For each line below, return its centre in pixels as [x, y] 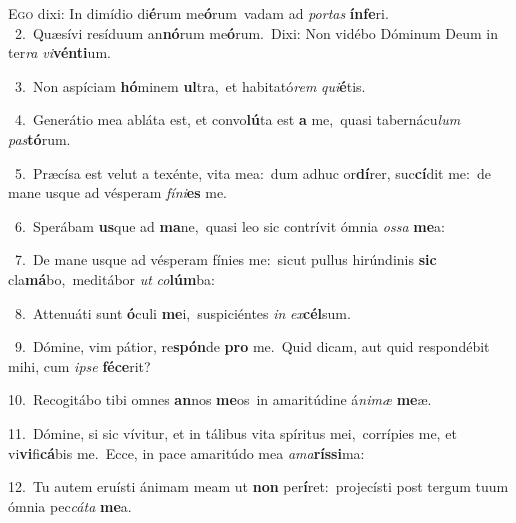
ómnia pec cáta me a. [70, 505]
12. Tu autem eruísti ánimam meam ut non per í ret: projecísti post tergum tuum [258, 486]
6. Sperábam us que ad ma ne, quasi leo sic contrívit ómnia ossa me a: [229, 225]
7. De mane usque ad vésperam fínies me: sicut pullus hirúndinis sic [225, 259]
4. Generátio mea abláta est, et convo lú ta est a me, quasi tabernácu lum [237, 119]
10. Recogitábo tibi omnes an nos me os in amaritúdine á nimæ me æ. [220, 399]
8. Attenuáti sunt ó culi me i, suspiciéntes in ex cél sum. [182, 312]
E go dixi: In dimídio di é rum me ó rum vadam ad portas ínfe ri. [198, 13]
